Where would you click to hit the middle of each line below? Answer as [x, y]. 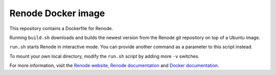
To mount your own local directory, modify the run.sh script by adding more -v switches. [104, 56]
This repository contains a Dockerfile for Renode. [61, 28]
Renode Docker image [57, 13]
